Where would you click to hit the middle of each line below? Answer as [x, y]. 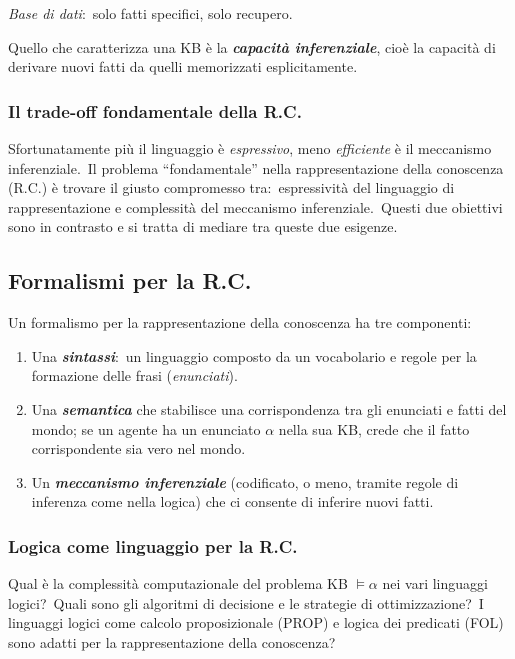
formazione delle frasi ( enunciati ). [134, 375]
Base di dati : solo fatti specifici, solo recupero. [150, 13]
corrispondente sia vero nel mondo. [138, 448]
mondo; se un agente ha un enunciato [146, 428]
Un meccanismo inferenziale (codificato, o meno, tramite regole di [245, 481]
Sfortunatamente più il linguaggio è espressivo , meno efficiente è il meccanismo [250, 148]
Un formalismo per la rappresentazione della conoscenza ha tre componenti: [240, 322]
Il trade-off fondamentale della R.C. [155, 110]
